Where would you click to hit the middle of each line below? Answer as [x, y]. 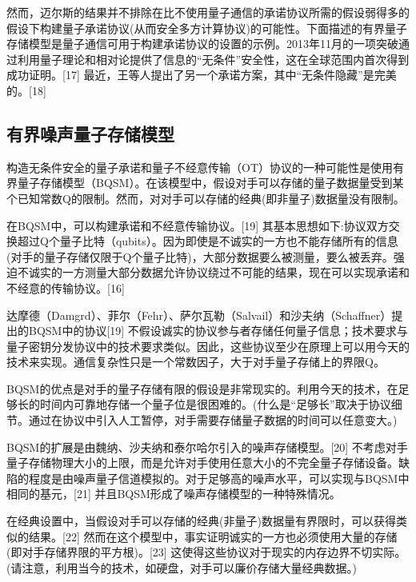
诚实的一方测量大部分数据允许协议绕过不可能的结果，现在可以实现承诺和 [219, 272]
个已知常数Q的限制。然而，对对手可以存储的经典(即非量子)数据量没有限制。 [206, 198]
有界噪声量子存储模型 [90, 133]
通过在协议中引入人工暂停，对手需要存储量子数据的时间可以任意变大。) [213, 420]
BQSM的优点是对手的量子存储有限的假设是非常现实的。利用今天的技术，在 [202, 388]
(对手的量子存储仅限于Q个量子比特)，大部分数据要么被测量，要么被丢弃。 [200, 256]
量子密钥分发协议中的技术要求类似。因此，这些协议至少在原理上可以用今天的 [208, 346]
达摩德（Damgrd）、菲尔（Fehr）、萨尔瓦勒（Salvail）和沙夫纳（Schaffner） [199, 315]
